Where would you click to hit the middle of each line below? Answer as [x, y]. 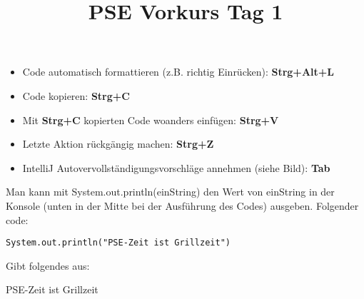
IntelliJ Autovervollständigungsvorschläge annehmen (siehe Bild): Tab [176, 167]
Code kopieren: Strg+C [76, 95]
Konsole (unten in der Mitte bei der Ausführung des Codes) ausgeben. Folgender [182, 205]
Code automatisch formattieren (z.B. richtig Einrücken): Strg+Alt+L [178, 72]
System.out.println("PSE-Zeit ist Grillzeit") [118, 243]
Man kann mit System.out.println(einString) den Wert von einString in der [170, 192]
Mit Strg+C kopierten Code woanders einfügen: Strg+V [151, 120]
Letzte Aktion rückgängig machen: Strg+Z [118, 144]
